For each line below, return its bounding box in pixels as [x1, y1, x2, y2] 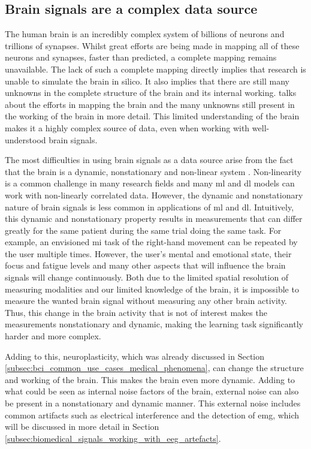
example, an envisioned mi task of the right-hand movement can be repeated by [5, 236, 298, 248]
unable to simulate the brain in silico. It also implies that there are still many [5, 74, 289, 87]
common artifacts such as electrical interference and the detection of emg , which [5, 408, 300, 421]
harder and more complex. [5, 330, 101, 342]
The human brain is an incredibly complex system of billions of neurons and [5, 28, 285, 40]
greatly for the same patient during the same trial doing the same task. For [5, 224, 282, 236]
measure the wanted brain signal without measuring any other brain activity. [5, 294, 288, 307]
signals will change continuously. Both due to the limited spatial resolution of [5, 271, 289, 284]
